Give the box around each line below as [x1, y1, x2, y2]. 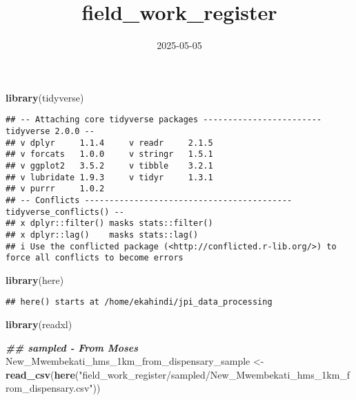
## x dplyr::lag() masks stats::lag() [6, 229, 199, 240]
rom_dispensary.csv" [6, 381, 93, 395]
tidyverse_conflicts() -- [6, 207, 124, 217]
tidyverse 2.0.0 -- [6, 126, 95, 136]
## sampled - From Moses [6, 340, 139, 354]
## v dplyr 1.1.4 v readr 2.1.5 [6, 137, 213, 148]
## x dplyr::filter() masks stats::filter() [6, 218, 213, 229]
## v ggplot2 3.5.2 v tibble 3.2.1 [6, 160, 213, 171]
